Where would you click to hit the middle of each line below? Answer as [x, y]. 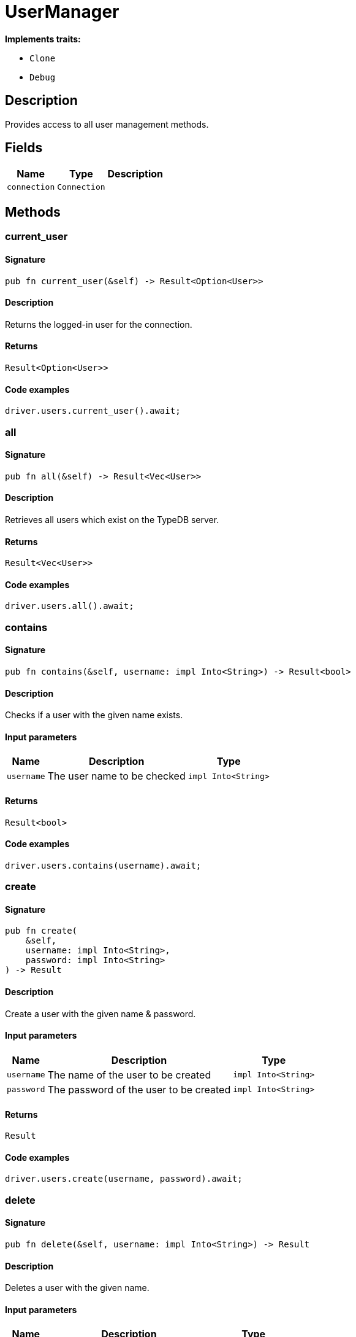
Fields [24, 148]
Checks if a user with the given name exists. [94, 715]
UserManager [62, 12]
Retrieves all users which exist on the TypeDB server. [112, 519]
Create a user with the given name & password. [100, 1013]
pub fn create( [41, 931]
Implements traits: [43, 39]
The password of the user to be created [139, 1089]
